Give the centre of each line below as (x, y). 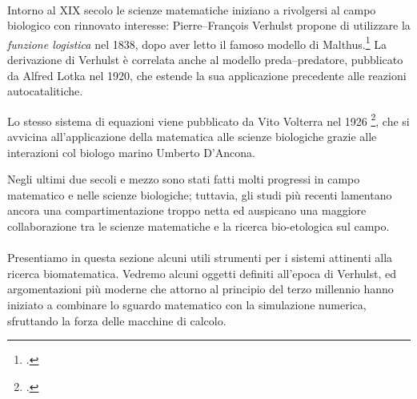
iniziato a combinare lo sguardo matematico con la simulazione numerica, (187, 304)
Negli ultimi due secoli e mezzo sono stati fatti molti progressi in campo (184, 179)
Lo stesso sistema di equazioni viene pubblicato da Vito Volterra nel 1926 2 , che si (208, 119)
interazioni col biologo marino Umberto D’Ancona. (131, 152)
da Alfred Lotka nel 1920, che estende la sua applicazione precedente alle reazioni (207, 75)
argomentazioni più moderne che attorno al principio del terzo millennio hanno (200, 289)
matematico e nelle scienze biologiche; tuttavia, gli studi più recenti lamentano (200, 194)
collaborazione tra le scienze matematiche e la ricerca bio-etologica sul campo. (198, 226)
